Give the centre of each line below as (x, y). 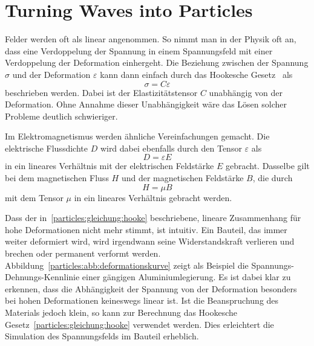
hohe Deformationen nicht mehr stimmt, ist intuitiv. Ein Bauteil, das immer (146, 229)
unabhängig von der (246, 92)
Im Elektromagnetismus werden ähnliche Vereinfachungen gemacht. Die (137, 136)
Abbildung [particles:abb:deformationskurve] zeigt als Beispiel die (127, 265)
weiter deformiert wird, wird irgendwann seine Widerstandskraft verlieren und (150, 241)
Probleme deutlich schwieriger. (61, 116)
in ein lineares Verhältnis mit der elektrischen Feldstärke (110, 166)
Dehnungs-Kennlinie (42, 277)
